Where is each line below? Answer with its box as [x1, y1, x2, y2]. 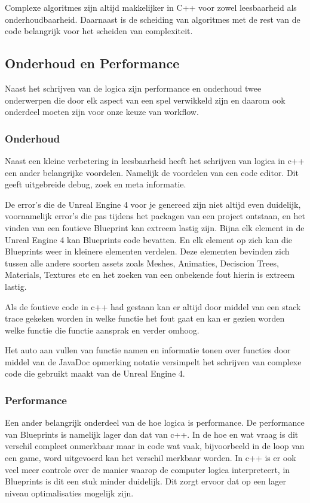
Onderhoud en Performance [5, 54, 180, 72]
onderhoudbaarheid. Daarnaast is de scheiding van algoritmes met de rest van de [5, 13, 300, 25]
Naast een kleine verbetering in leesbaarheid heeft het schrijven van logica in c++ [5, 154, 305, 166]
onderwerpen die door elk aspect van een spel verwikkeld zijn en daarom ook [5, 93, 286, 106]
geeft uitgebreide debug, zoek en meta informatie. [5, 178, 186, 190]
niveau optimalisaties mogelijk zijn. [5, 486, 134, 499]
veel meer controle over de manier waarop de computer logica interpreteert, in [5, 463, 290, 475]
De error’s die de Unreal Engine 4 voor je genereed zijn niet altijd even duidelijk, [5, 198, 301, 210]
